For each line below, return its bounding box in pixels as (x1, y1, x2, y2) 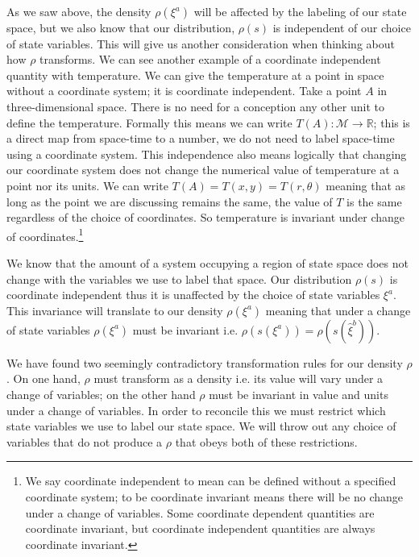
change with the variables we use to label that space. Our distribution (6, 270, 352, 287)
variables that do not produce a (6, 433, 163, 450)
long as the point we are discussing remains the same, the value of (6, 193, 333, 210)
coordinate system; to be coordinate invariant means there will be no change (25, 488, 403, 505)
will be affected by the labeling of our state (193, 3, 407, 19)
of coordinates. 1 (6, 225, 84, 244)
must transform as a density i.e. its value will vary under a (93, 370, 384, 387)
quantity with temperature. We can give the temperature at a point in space (6, 66, 384, 83)
